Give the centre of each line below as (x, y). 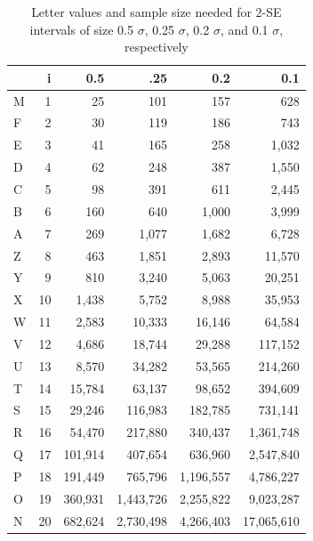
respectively (156, 47)
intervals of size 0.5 (81, 29)
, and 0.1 (244, 29)
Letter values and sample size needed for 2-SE (156, 12)
